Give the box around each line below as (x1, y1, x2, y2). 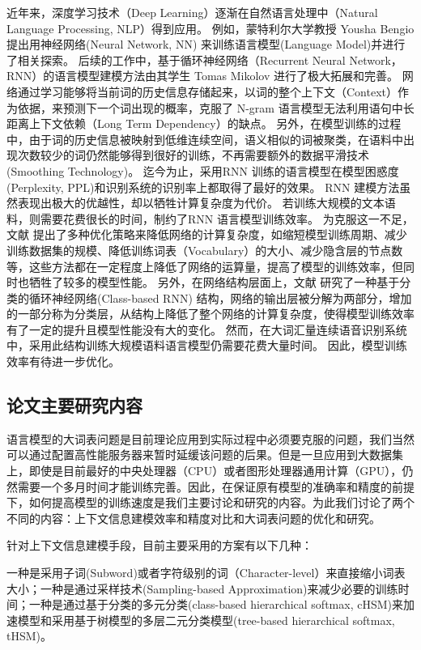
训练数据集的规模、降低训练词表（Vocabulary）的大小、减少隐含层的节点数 (6, 241, 403, 258)
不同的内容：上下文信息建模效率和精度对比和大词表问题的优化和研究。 (6, 509, 381, 526)
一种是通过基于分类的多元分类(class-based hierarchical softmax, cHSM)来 (28, 596, 403, 613)
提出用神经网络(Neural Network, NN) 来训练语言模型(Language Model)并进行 (6, 36, 406, 53)
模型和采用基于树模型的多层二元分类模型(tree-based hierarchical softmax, (17, 611, 395, 628)
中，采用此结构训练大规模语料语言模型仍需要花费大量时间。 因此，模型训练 (6, 337, 407, 354)
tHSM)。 (6, 627, 53, 644)
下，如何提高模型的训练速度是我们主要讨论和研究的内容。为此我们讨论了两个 (6, 494, 415, 511)
